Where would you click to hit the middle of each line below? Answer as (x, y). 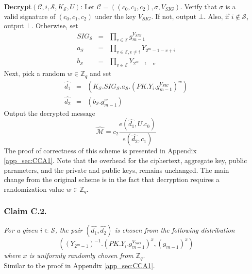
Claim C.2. (25, 211)
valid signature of (30, 16)
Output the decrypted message (50, 113)
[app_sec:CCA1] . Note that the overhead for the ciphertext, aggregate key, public (126, 160)
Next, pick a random (35, 73)
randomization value (34, 189)
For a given (21, 230)
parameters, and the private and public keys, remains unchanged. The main (117, 170)
